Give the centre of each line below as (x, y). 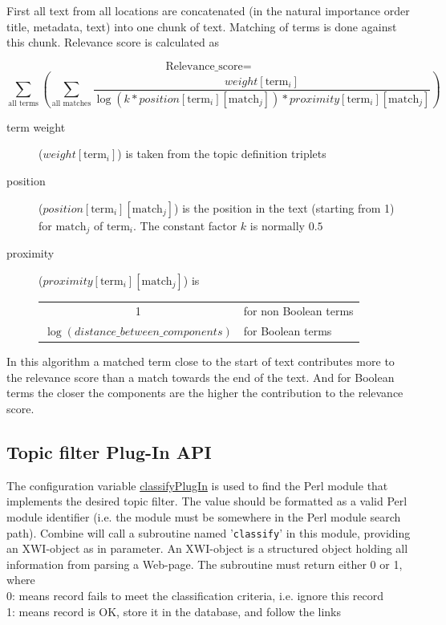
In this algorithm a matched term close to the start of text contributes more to (201, 361)
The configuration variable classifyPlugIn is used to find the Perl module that (197, 485)
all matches (71, 103)
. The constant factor (185, 225)
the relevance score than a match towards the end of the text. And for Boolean (201, 377)
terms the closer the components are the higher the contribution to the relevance (205, 393)
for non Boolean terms (298, 311)
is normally (277, 225)
